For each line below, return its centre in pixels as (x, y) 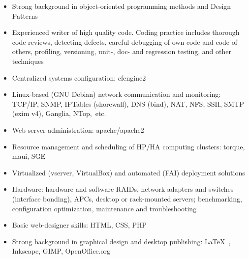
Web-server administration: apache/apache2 (78, 129)
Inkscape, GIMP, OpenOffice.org (61, 251)
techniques (28, 61)
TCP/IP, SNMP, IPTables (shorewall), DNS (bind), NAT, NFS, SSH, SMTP (128, 103)
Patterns (25, 15)
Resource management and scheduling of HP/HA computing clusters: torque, (128, 146)
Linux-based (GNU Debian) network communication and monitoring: (116, 94)
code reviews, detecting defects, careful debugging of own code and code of (124, 42)
